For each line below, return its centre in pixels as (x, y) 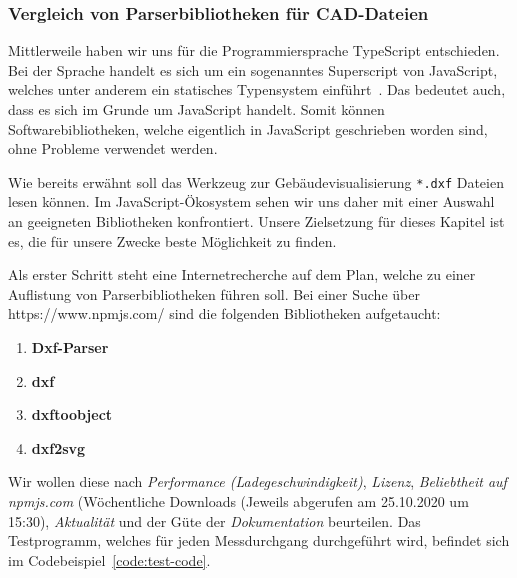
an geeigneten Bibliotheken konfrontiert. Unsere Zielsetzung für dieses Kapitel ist (256, 221)
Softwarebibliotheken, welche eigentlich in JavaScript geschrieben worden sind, (248, 128)
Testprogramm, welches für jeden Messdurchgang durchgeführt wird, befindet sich (259, 540)
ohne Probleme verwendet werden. (113, 148)
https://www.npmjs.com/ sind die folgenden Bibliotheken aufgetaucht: (224, 313)
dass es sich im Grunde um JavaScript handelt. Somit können (196, 109)
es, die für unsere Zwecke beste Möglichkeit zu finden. (172, 240)
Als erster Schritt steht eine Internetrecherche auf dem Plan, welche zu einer (242, 274)
